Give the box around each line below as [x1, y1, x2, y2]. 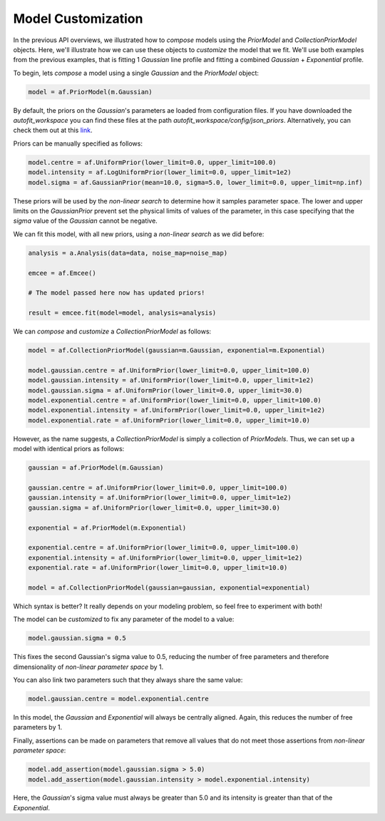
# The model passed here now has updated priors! [28, 289, 205, 297]
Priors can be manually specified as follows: [13, 139, 143, 148]
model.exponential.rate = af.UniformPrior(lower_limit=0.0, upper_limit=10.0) [28, 416, 310, 424]
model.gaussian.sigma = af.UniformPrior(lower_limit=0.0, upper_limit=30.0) [28, 386, 303, 394]
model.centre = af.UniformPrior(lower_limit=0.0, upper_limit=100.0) [28, 158, 277, 166]
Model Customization [13, 11, 143, 26]
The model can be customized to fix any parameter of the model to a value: [13, 615, 235, 624]
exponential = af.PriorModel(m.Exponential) [28, 523, 187, 532]
